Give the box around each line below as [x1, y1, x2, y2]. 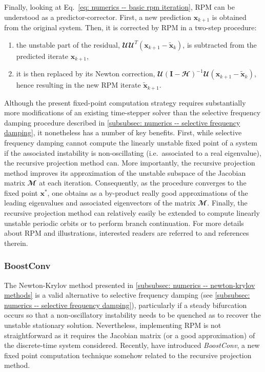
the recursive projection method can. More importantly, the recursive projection [4, 157, 255, 168]
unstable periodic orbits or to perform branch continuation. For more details [4, 217, 244, 228]
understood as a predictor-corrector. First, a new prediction [4, 11, 192, 22]
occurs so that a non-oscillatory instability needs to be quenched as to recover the [4, 309, 261, 320]
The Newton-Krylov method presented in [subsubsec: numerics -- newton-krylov [4, 279, 255, 290]
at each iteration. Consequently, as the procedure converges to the [39, 177, 247, 188]
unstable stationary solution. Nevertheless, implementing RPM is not [4, 320, 221, 330]
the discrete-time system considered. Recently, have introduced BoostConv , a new [4, 340, 260, 350]
